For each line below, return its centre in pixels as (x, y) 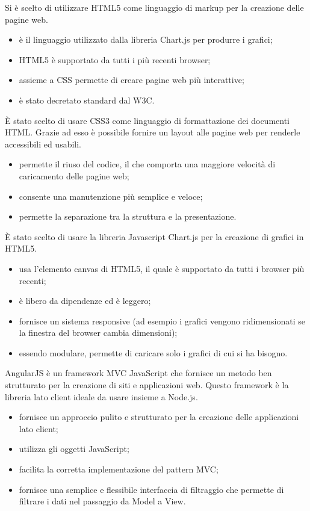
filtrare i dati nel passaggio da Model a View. (102, 501)
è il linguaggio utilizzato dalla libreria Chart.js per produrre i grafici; (146, 39)
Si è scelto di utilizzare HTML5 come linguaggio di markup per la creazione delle (154, 7)
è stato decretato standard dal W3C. (87, 100)
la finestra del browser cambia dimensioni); (98, 333)
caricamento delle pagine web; (74, 175)
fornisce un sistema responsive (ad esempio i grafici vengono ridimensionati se (162, 321)
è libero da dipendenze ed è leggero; (85, 301)
